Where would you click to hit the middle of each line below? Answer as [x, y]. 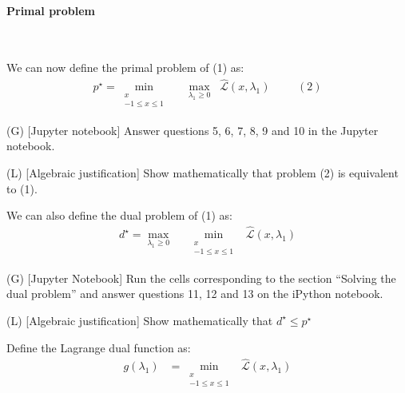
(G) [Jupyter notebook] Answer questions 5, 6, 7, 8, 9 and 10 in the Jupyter [193, 130]
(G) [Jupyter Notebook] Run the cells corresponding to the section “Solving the [201, 278]
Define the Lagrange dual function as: [99, 347]
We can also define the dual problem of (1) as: [119, 215]
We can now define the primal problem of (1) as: [125, 67]
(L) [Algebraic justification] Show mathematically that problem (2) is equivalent [202, 173]
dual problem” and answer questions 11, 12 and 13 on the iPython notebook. [195, 294]
